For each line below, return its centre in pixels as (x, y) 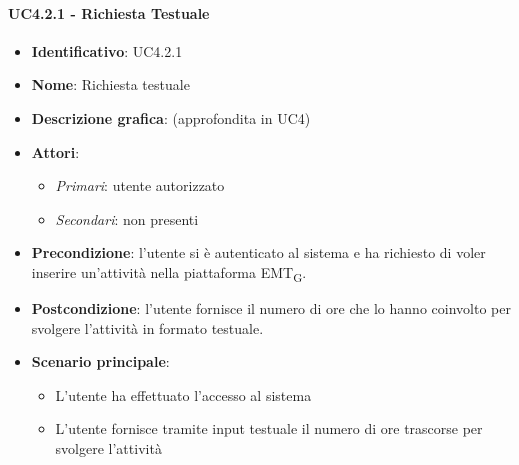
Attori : (55, 151)
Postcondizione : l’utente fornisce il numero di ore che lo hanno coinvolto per (271, 308)
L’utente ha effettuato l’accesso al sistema (183, 394)
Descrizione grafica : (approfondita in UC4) (171, 117)
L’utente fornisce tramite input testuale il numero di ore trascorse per (269, 428)
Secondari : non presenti (127, 218)
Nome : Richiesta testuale (110, 84)
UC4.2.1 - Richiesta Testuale (109, 12)
